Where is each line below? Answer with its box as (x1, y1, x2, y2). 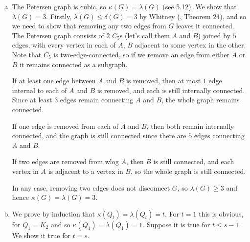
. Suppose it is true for (142, 219, 210, 229)
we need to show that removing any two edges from (12, 21, 166, 31)
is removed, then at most (126, 75, 201, 86)
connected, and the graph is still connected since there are (12, 130, 186, 141)
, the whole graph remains (161, 95, 240, 105)
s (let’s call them (119, 30, 170, 40)
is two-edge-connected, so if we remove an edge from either (53, 49, 229, 59)
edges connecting (194, 130, 245, 141)
